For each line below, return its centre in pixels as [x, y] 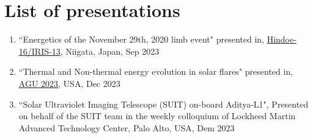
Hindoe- [282, 39]
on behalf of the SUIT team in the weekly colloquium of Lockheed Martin [157, 116]
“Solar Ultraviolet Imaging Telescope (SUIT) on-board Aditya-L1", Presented [164, 104]
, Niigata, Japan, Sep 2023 [110, 51]
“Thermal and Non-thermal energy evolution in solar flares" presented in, [156, 71]
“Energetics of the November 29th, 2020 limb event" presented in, [141, 39]
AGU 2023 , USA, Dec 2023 [69, 83]
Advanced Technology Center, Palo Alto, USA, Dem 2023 [127, 127]
